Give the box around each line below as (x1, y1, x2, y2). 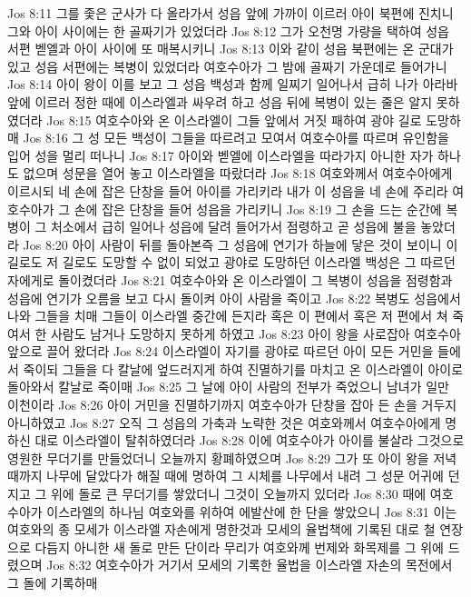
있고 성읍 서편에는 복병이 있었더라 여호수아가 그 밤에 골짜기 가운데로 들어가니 (7, 56, 447, 75)
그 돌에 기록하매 (7, 573, 98, 592)
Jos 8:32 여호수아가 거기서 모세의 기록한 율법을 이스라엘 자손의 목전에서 (46, 555, 453, 574)
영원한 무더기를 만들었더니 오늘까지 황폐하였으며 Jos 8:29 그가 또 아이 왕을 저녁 (7, 448, 457, 467)
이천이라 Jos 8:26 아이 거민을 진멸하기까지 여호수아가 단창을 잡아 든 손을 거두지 (7, 395, 457, 414)
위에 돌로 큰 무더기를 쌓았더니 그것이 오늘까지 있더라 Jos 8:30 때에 (50, 484, 427, 503)
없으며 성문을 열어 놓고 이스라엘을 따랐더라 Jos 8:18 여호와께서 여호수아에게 (23, 164, 453, 183)
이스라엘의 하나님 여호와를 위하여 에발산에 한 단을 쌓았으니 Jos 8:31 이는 (46, 502, 457, 521)
